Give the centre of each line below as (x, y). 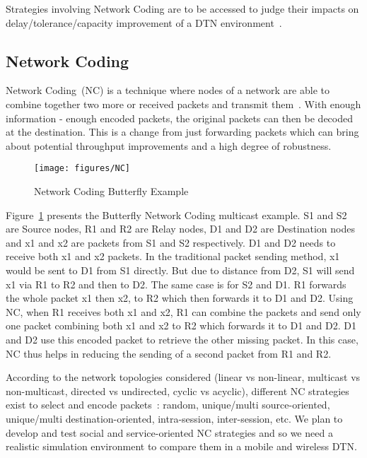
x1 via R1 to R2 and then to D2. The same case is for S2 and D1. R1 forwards (176, 284)
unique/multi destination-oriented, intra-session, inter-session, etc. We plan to (174, 418)
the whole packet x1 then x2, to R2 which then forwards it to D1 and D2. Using (180, 298)
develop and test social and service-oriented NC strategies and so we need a (169, 432)
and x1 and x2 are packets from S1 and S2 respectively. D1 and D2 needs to (171, 242)
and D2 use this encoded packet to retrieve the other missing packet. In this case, (182, 339)
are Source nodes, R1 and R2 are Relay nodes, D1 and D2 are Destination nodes (180, 229)
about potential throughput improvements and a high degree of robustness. (169, 145)
